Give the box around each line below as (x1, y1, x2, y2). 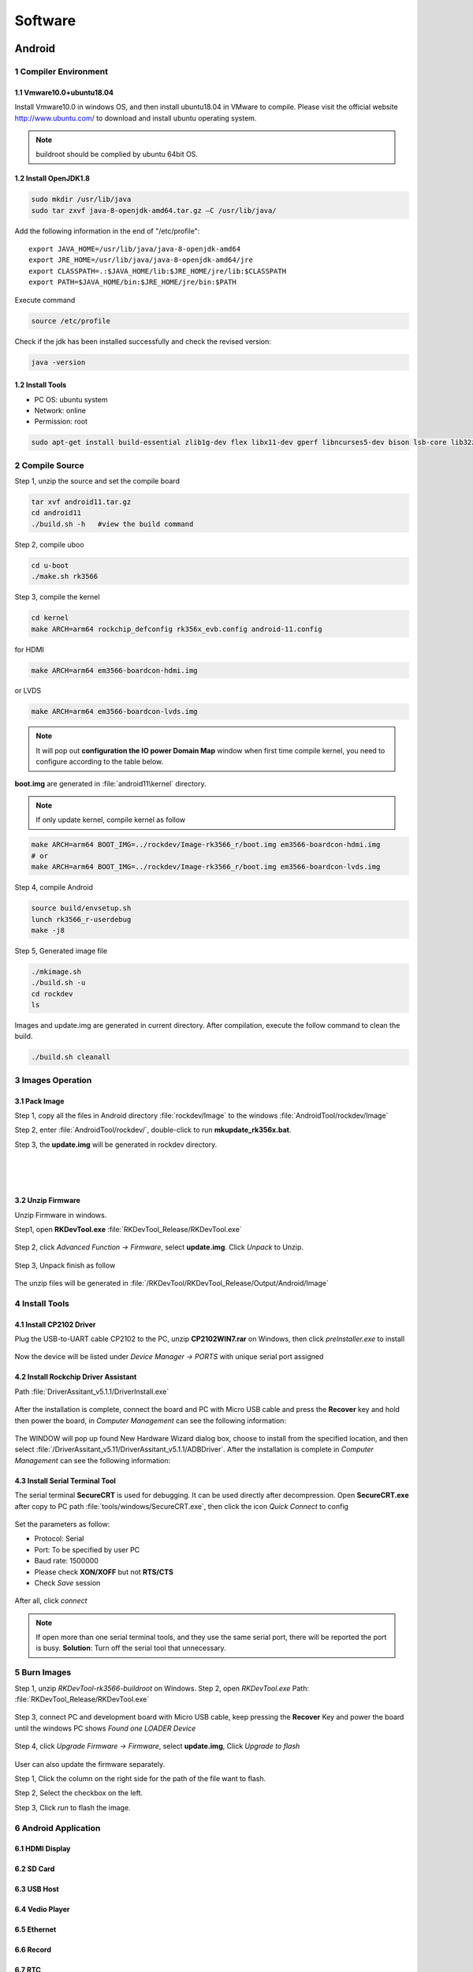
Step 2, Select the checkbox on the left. (14, 1788, 143, 1798)
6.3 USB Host (14, 1884, 59, 1894)
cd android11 (31, 509, 82, 517)
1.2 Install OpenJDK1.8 (14, 174, 91, 183)
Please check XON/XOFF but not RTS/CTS (34, 1567, 173, 1577)
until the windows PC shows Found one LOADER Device (14, 1724, 196, 1733)
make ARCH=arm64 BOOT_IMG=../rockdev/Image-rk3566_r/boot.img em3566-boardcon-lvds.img (31, 862, 381, 872)
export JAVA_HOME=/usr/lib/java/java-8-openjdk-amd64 (28, 245, 240, 254)
